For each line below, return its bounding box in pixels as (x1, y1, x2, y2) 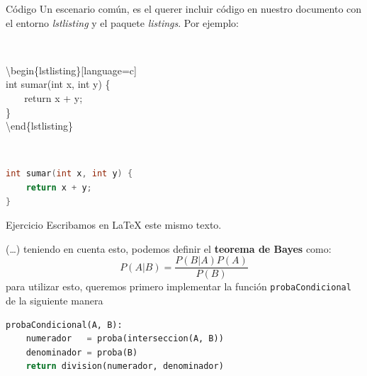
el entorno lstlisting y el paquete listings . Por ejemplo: (6, 15, 239, 30)
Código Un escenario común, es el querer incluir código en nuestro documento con (6, 1, 362, 16)
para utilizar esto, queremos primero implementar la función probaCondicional (6, 279, 351, 294)
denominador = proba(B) (26, 347, 138, 358)
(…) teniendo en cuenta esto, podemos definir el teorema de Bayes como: (6, 241, 332, 256)
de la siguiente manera (6, 293, 103, 308)
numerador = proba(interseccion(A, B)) (26, 334, 224, 344)
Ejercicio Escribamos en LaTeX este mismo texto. (6, 217, 222, 232)
